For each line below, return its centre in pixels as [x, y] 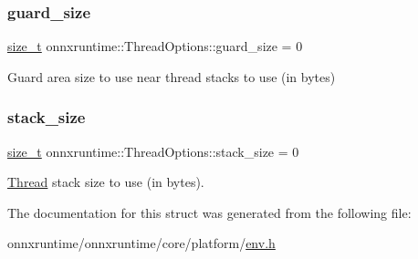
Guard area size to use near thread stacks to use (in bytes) [172, 76]
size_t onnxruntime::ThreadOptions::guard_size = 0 [155, 46]
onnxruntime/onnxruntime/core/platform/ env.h [141, 243]
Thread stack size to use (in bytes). [106, 182]
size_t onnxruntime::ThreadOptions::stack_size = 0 [153, 151]
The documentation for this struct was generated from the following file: [209, 212]
